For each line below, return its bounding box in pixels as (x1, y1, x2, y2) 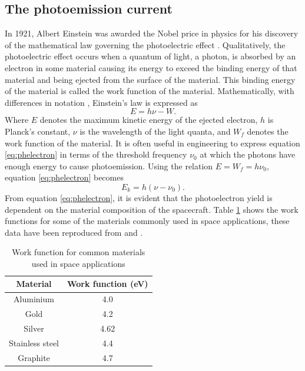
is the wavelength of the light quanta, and (79, 125, 231, 137)
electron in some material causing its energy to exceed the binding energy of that (5, 61, 297, 73)
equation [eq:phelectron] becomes (5, 171, 124, 183)
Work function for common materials (12, 246, 145, 258)
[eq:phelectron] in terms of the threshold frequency (5, 148, 187, 161)
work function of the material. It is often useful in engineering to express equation (5, 136, 300, 149)
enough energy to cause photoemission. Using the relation (5, 159, 213, 172)
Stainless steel (9, 336, 59, 349)
